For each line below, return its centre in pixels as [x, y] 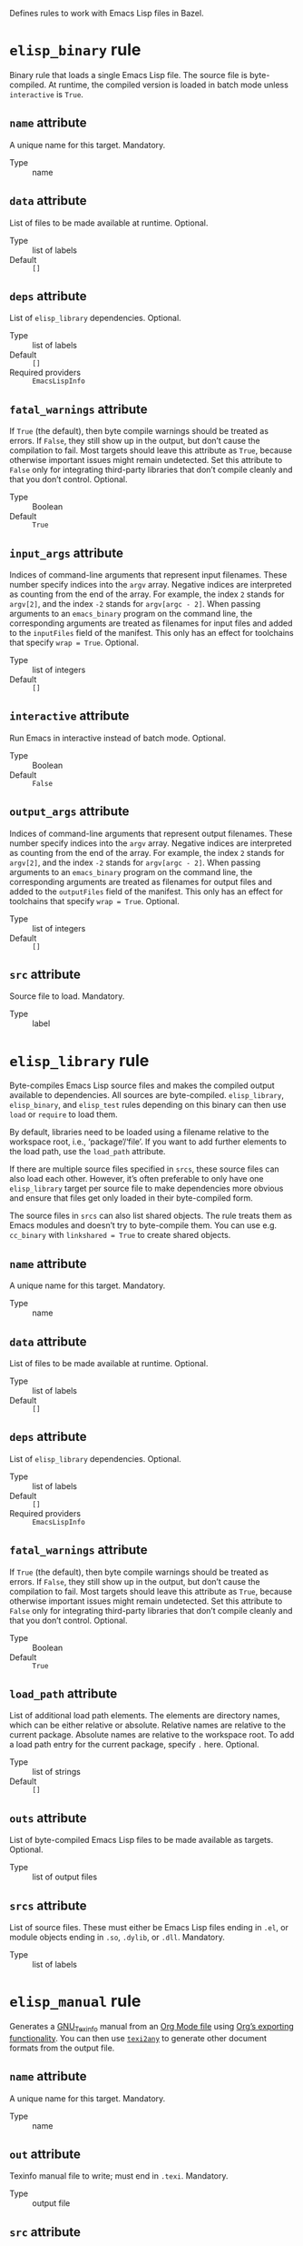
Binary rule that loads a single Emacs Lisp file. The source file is [128, 75]
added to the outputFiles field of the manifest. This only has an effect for [147, 891]
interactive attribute [69, 716]
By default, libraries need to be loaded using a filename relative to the [139, 1133]
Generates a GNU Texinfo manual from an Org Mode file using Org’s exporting [152, 2028]
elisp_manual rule [75, 2001]
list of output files [65, 1877]
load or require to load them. [64, 1114]
